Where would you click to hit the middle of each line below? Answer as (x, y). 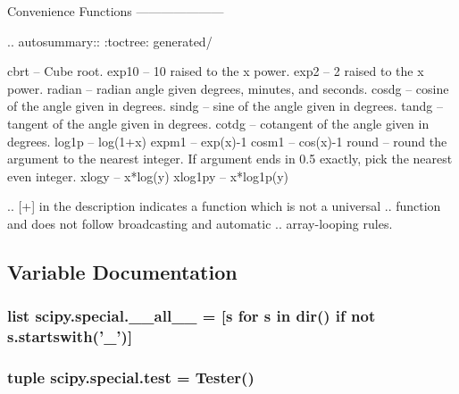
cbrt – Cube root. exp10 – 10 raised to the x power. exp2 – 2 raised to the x (216, 71)
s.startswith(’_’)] (70, 336)
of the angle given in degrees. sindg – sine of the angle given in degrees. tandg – (225, 106)
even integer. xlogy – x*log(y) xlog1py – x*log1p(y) (148, 176)
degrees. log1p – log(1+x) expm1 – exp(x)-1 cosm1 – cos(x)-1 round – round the (227, 141)
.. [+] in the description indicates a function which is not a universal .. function (224, 206)
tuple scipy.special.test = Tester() (131, 377)
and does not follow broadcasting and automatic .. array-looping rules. (200, 223)
